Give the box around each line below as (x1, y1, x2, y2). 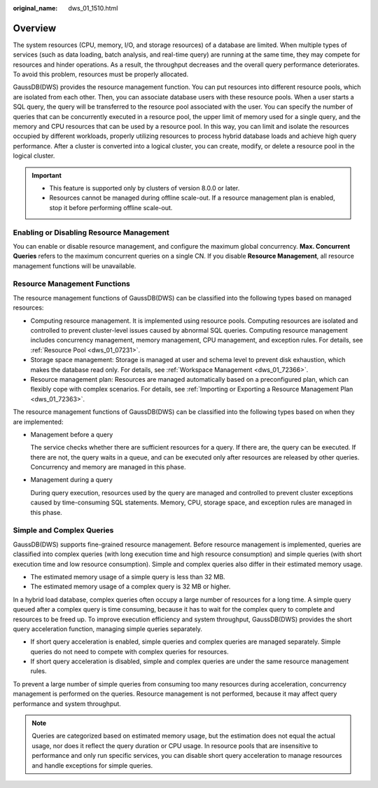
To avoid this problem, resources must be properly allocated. (13, 70, 189, 78)
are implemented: (13, 417, 64, 426)
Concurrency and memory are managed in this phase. (30, 463, 186, 471)
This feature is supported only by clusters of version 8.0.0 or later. (49, 184, 240, 192)
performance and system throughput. (13, 699, 122, 707)
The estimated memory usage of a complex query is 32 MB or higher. (30, 582, 231, 591)
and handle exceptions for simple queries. (31, 761, 153, 770)
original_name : (13, 4, 58, 12)
